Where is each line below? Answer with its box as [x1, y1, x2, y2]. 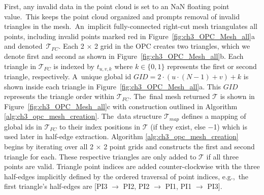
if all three [206, 151, 239, 161]
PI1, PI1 [165, 181, 192, 191]
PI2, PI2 [123, 181, 150, 191]
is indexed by [53, 60, 94, 71]
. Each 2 [58, 41, 84, 51]
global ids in [4, 121, 42, 132]
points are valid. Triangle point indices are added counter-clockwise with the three [4, 161, 260, 172]
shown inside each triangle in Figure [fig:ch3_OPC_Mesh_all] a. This [4, 81, 221, 91]
